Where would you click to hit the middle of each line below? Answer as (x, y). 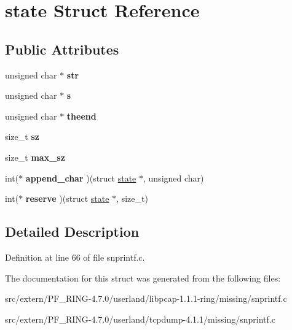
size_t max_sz (35, 157)
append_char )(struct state (81, 178)
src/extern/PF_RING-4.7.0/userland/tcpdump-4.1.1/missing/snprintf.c (140, 319)
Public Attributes (62, 49)
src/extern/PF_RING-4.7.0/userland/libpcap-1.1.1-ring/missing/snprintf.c (146, 298)
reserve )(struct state (67, 198)
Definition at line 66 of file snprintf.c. (75, 257)
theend (81, 116)
